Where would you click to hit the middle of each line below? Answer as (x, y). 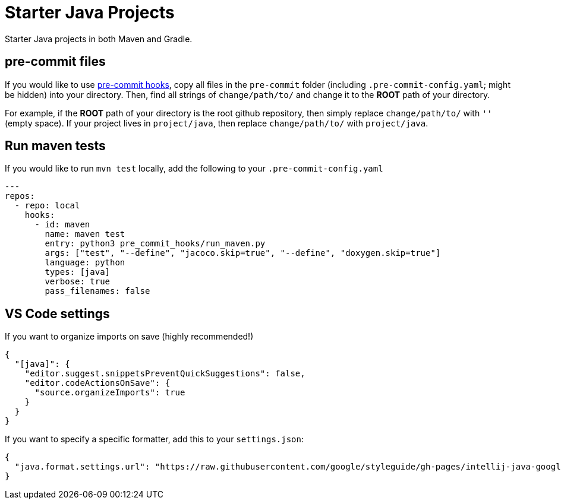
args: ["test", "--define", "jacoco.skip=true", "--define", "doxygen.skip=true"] (243, 253)
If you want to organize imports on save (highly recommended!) (129, 337)
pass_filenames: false (97, 291)
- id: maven (62, 225)
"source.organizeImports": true (110, 393)
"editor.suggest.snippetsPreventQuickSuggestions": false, (165, 374)
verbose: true (78, 282)
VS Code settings (57, 313)
